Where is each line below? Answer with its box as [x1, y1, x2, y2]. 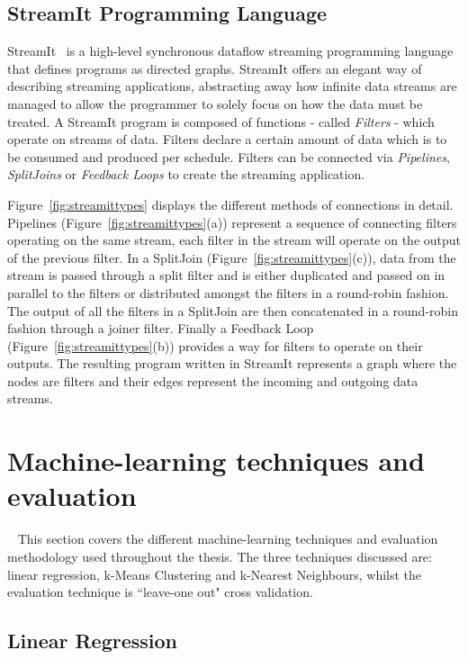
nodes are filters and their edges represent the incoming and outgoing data [7, 371, 418, 390]
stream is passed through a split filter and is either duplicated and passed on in [7, 266, 445, 284]
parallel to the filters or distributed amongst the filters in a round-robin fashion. [7, 283, 449, 302]
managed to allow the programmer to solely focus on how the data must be [7, 94, 423, 113]
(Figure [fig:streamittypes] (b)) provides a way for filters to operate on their [7, 336, 423, 355]
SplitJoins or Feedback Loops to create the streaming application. [7, 165, 365, 184]
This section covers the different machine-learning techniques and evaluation [17, 529, 438, 548]
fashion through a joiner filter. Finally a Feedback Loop [7, 319, 314, 338]
